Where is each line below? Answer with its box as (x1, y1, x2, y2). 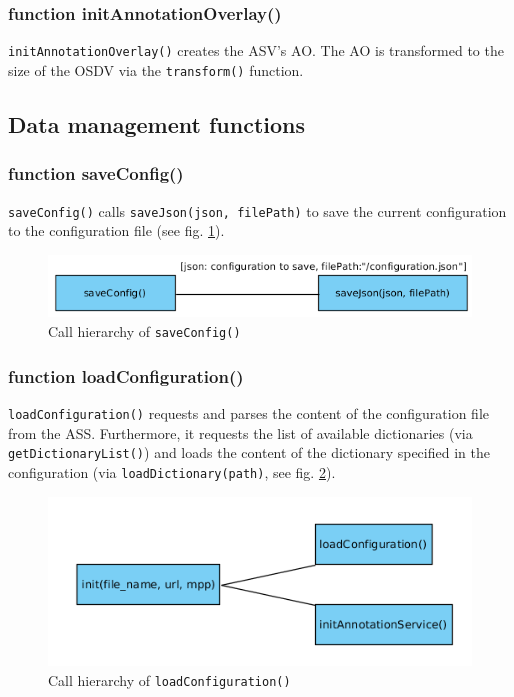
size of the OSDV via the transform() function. (8, 59, 304, 80)
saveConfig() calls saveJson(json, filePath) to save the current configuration (8, 200, 507, 221)
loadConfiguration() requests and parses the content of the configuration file (8, 402, 490, 423)
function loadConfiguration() (8, 363, 244, 388)
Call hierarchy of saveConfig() (48, 321, 241, 342)
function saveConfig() (8, 161, 184, 186)
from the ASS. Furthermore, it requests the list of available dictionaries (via (8, 422, 473, 443)
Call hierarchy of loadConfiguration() (48, 669, 291, 690)
